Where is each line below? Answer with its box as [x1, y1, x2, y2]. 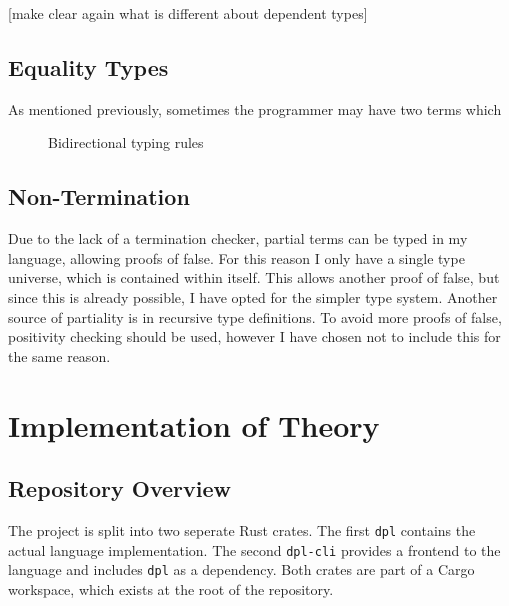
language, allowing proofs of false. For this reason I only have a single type [8, 247, 465, 268]
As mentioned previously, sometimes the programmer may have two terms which [8, 98, 502, 119]
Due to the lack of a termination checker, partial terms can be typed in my [8, 228, 468, 249]
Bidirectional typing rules [48, 132, 204, 153]
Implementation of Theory [8, 404, 380, 445]
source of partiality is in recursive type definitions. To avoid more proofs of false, [8, 306, 502, 327]
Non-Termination [8, 181, 190, 212]
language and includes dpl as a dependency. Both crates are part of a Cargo [8, 559, 475, 580]
